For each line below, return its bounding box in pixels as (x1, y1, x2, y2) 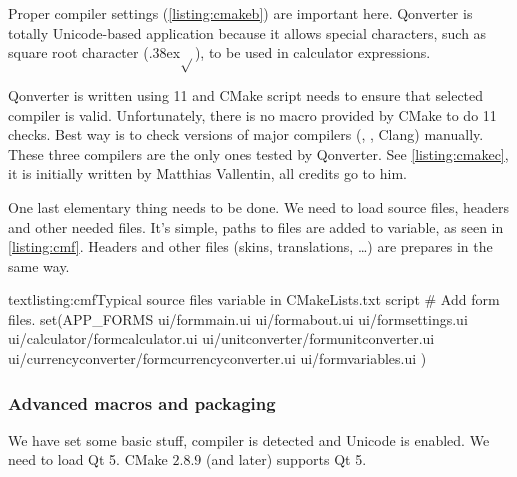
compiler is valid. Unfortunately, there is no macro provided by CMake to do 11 (8, 104, 497, 125)
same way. (8, 255, 70, 276)
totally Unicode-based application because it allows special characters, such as (8, 22, 487, 43)
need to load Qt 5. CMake (8, 449, 168, 470)
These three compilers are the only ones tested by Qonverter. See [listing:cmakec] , (8, 143, 509, 164)
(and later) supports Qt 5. (205, 449, 367, 470)
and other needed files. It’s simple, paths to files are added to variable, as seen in (8, 216, 504, 237)
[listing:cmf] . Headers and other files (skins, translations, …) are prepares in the (8, 236, 493, 257)
